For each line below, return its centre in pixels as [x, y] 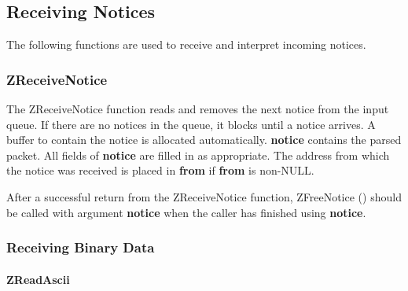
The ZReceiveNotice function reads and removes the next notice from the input [198, 109]
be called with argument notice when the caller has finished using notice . [186, 212]
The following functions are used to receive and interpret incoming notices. [186, 44]
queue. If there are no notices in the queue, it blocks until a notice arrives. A [191, 124]
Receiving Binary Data [81, 247]
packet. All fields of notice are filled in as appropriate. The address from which [198, 155]
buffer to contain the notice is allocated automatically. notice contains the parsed [204, 140]
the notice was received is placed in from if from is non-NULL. [160, 170]
